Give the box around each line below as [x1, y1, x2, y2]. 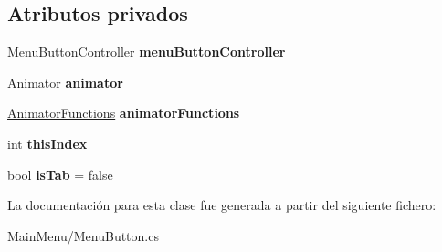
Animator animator [7, 72, 123, 91]
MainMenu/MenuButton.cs [7, 226, 159, 245]
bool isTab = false [7, 164, 113, 184]
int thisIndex [7, 133, 88, 152]
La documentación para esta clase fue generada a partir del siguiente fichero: [7, 195, 437, 215]
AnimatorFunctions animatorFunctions [7, 103, 240, 122]
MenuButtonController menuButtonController [7, 42, 286, 61]
